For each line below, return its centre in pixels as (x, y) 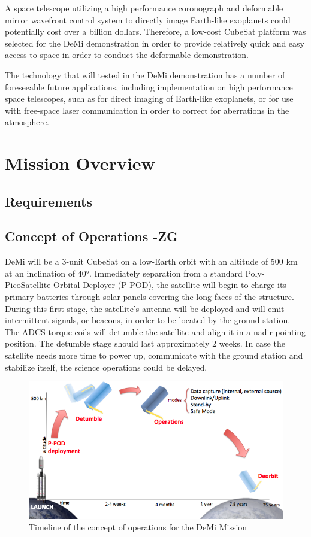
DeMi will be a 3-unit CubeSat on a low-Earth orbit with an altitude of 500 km (151, 261)
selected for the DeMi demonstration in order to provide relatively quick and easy (155, 43)
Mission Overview (80, 163)
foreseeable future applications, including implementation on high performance (149, 87)
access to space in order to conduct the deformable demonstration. (127, 55)
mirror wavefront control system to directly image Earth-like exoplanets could (148, 19)
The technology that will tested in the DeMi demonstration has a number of (145, 75)
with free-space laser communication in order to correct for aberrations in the (147, 110)
